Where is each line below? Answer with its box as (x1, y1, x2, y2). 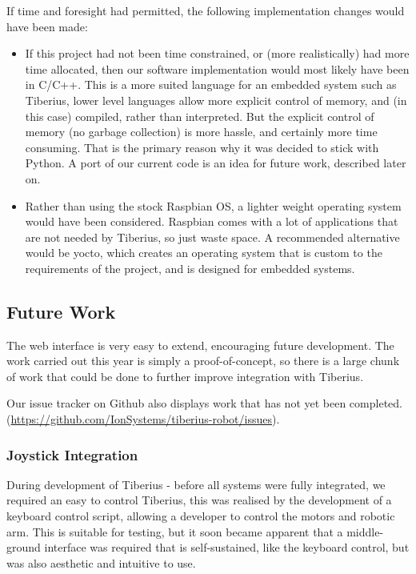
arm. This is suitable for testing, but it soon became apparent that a (6, 523, 343, 540)
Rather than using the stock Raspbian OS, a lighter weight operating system (25, 197, 402, 214)
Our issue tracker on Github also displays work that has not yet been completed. (6, 395, 402, 411)
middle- (346, 523, 384, 540)
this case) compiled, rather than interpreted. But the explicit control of (25, 107, 374, 124)
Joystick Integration (6, 444, 138, 464)
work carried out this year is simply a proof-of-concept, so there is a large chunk (6, 352, 400, 369)
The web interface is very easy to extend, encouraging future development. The (6, 336, 394, 353)
